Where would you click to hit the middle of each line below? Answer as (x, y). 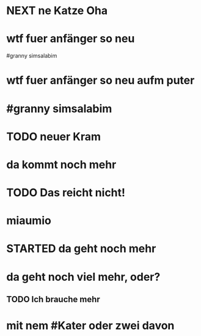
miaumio (29, 221)
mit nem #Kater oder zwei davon (90, 326)
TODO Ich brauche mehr (53, 300)
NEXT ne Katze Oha (57, 11)
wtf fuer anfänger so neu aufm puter (100, 81)
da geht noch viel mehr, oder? (83, 277)
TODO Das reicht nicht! (66, 193)
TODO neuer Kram (54, 136)
